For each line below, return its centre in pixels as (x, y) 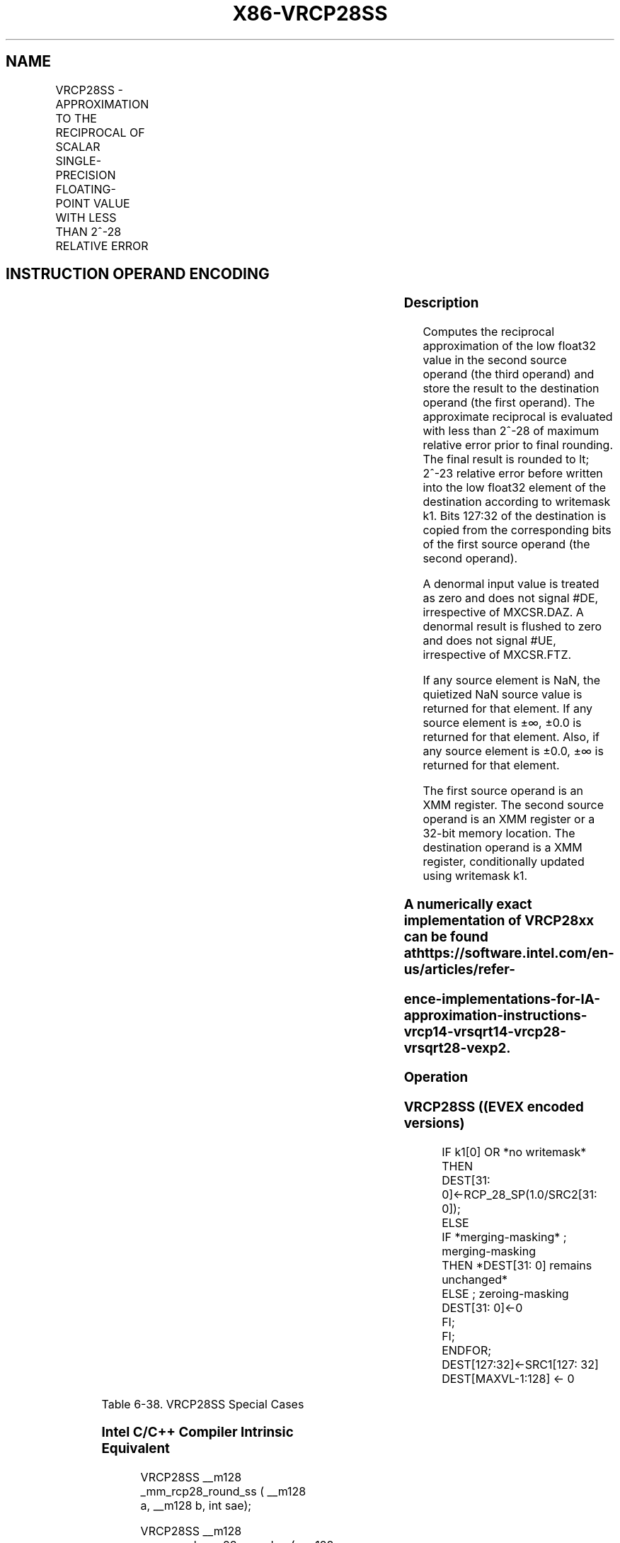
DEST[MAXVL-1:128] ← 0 (508, 1378)
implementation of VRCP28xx (499, 920)
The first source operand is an (503, 791)
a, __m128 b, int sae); (196, 1506)
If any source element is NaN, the (512, 680)
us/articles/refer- (459, 969)
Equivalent (136, 1449)
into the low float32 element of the (515, 488)
